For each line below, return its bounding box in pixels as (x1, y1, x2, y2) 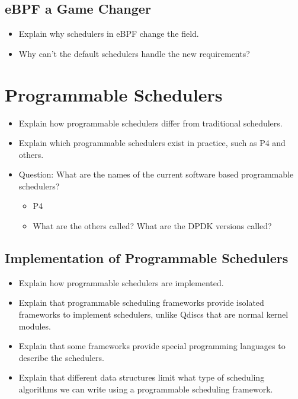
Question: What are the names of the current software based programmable (18, 168, 294, 180)
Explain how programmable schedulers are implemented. (18, 276, 224, 289)
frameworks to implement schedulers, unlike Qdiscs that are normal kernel (18, 308, 289, 321)
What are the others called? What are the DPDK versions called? (33, 220, 272, 232)
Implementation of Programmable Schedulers (5, 249, 289, 267)
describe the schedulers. (18, 351, 104, 363)
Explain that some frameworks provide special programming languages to (18, 340, 286, 352)
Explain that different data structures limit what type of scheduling (18, 371, 265, 384)
